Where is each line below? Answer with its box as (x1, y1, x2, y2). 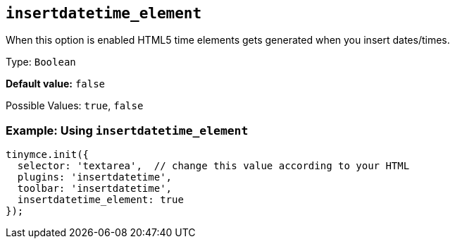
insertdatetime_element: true (17, 194, 184, 206)
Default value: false (6, 78, 106, 90)
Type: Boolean (6, 56, 76, 68)
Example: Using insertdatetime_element (6, 123, 249, 138)
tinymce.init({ (6, 149, 89, 161)
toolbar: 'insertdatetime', (17, 183, 173, 195)
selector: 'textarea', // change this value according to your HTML (17, 160, 410, 172)
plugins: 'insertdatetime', (17, 171, 173, 183)
